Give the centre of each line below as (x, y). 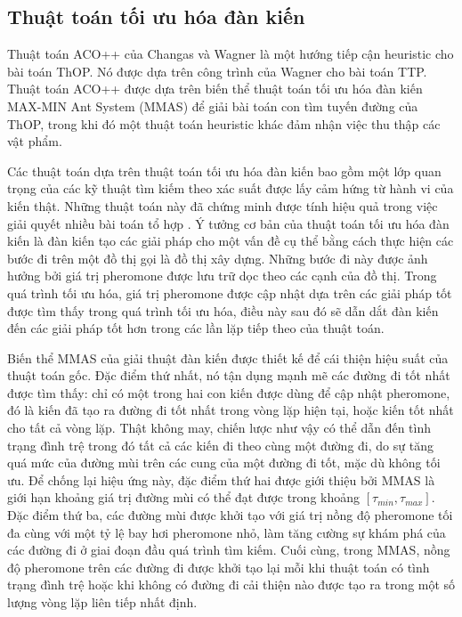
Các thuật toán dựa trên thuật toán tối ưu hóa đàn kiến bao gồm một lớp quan (224, 170)
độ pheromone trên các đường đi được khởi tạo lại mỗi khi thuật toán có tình (219, 567)
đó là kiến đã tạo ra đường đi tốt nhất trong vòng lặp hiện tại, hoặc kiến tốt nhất (231, 410)
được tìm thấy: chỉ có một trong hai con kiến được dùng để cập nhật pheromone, (229, 392)
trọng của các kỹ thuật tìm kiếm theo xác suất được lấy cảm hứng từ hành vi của (231, 188)
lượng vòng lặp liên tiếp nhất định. (102, 602)
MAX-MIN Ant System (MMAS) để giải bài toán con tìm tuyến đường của (213, 106)
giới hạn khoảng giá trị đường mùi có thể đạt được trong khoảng (184, 497)
